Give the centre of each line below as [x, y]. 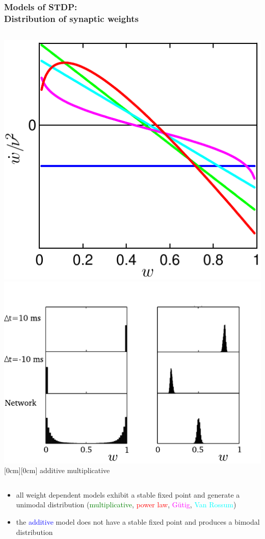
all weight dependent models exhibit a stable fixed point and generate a [128, 494]
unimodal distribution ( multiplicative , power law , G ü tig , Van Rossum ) [126, 505]
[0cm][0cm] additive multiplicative [57, 470]
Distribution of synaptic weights [71, 18]
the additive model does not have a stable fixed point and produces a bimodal [138, 522]
